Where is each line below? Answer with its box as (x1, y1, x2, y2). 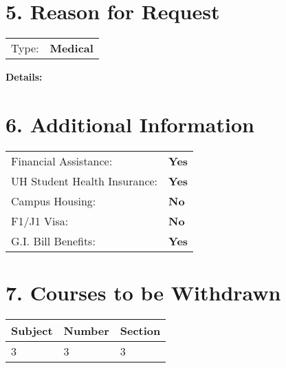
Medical (49, 40, 93, 57)
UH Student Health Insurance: (11, 172, 158, 189)
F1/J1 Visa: (11, 212, 69, 229)
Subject (11, 322, 53, 338)
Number (63, 322, 109, 338)
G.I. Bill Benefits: (11, 232, 96, 249)
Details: (5, 70, 43, 84)
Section (120, 322, 161, 338)
